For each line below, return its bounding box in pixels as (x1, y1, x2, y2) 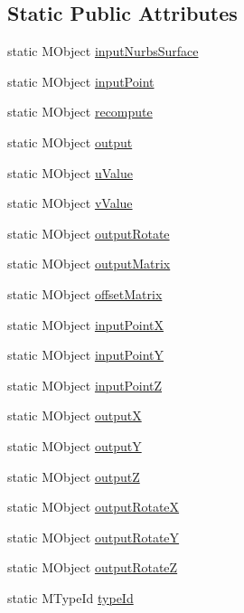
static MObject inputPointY (7, 345, 164, 364)
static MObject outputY (7, 436, 142, 455)
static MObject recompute (7, 102, 153, 121)
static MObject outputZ (7, 467, 140, 486)
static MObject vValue (7, 193, 133, 212)
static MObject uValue (7, 163, 133, 182)
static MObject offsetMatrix (7, 284, 163, 303)
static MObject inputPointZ (7, 375, 163, 394)
